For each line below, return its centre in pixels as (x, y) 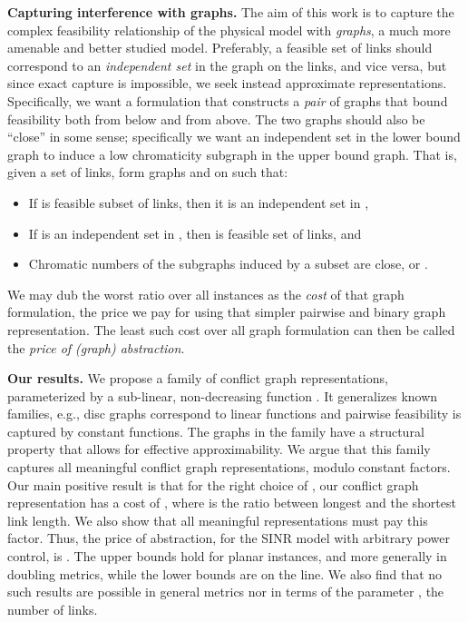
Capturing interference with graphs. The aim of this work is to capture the (231, 12)
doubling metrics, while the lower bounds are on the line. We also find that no (225, 573)
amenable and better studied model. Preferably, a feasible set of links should (220, 48)
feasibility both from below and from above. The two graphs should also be (216, 118)
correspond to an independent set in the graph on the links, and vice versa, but (227, 65)
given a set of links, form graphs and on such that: (148, 172)
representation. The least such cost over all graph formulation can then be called (231, 329)
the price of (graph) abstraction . (96, 347)
